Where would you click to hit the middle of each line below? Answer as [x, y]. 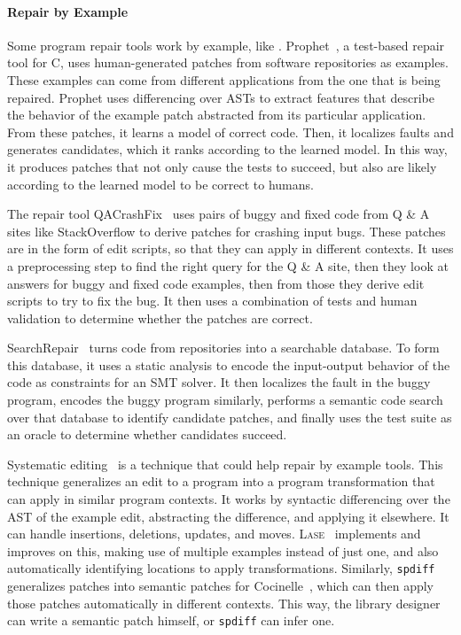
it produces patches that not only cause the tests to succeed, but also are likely [222, 166]
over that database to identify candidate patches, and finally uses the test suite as [230, 417]
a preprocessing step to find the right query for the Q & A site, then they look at [228, 265]
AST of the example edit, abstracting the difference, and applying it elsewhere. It [228, 516]
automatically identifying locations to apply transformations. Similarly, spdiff [221, 568]
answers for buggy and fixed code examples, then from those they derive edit [216, 283]
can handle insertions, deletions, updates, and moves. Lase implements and [214, 534]
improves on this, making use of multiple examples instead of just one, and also [223, 550]
